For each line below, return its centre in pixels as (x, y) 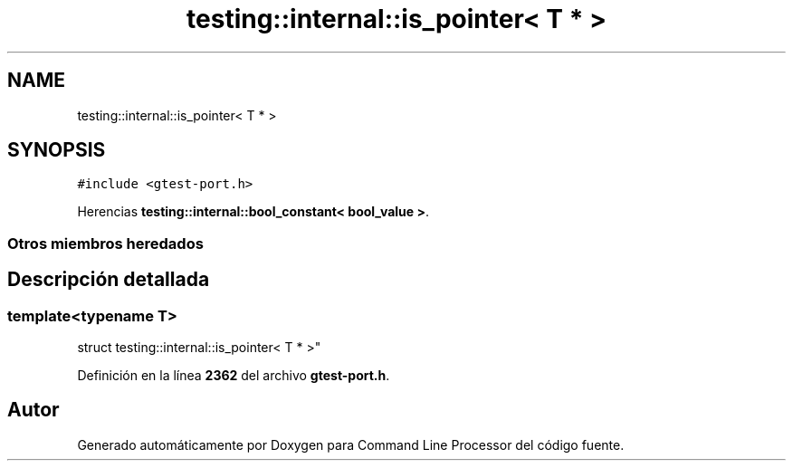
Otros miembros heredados (105, 243)
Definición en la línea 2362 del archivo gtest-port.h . (234, 376)
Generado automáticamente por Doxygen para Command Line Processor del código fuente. (351, 444)
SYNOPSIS (57, 150)
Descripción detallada (109, 280)
